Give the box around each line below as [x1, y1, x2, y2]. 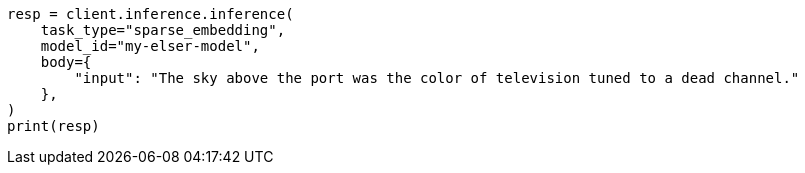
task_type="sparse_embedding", [40, 22, 286, 38]
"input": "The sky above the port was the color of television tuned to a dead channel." [74, 70, 800, 86]
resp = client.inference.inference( [7, 6, 294, 22]
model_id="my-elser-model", [40, 38, 260, 54]
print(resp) [7, 118, 100, 134]
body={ [40, 54, 92, 70]
